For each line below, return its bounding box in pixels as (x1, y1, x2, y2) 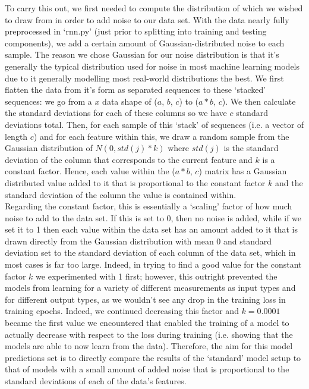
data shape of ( (102, 95, 157, 107)
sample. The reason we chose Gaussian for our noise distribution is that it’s (5, 48, 279, 61)
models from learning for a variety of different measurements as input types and (5, 281, 296, 294)
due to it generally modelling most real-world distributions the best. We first (5, 71, 284, 84)
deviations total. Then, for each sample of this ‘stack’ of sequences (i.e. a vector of (5, 118, 304, 130)
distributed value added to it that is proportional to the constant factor (5, 176, 266, 189)
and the (275, 176, 303, 189)
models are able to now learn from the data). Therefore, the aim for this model (5, 340, 293, 352)
